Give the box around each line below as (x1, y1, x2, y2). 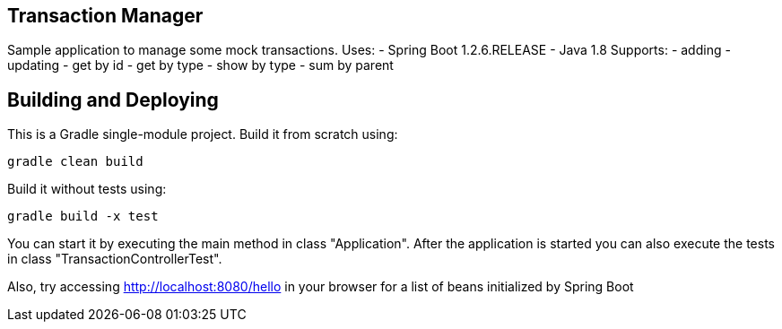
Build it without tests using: (7, 181, 167, 197)
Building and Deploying (7, 88, 219, 111)
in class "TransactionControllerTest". (7, 251, 222, 267)
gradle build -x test (7, 209, 159, 224)
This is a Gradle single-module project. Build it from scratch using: (7, 126, 398, 143)
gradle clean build (7, 154, 143, 169)
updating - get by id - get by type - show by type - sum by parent (7, 57, 394, 74)
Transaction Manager (7, 4, 204, 27)
